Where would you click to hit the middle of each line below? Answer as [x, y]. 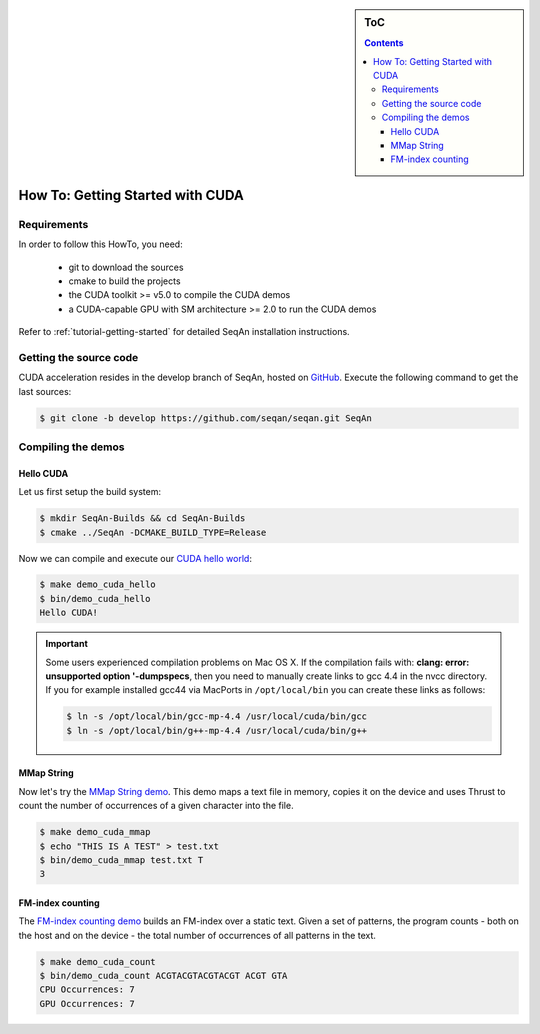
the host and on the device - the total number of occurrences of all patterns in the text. [197, 935]
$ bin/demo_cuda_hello [95, 598]
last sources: [45, 391]
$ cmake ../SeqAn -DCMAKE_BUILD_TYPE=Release [153, 532]
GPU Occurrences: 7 [87, 1003]
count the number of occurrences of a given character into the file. [156, 806]
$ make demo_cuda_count [98, 961]
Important [67, 644]
